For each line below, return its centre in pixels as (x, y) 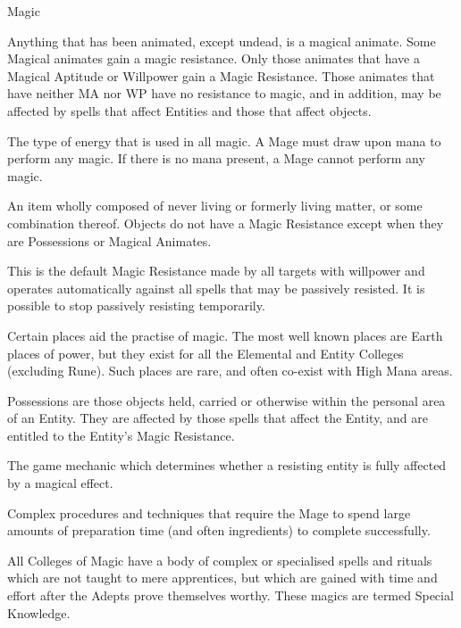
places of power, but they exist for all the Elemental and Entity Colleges (205, 353)
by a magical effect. (60, 483)
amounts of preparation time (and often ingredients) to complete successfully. (219, 530)
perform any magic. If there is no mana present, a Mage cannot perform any (216, 158)
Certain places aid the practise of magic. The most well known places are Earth (225, 335)
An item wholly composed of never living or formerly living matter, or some (215, 206)
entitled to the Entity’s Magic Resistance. (121, 435)
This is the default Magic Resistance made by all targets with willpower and (216, 271)
